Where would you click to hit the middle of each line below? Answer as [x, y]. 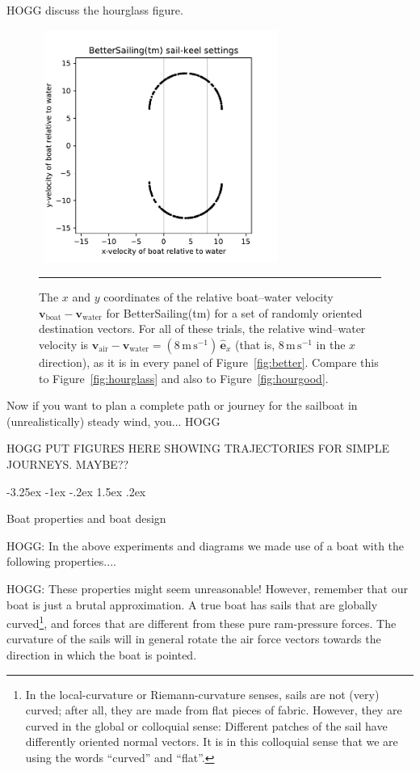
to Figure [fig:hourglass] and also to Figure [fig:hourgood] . [184, 378]
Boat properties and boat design [86, 518]
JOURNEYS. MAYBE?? [68, 463]
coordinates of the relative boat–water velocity [218, 297]
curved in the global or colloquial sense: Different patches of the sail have [206, 725]
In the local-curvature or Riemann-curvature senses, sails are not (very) [202, 694]
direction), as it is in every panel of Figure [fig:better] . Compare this [209, 362]
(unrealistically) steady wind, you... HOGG [113, 421]
